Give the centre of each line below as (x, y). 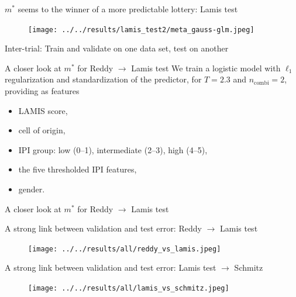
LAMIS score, (43, 110)
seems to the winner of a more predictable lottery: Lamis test (128, 9)
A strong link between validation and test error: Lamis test (111, 267)
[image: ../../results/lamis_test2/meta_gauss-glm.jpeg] (141, 30)
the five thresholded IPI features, (78, 169)
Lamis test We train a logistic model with (206, 68)
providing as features (42, 91)
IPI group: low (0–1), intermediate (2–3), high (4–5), (113, 149)
